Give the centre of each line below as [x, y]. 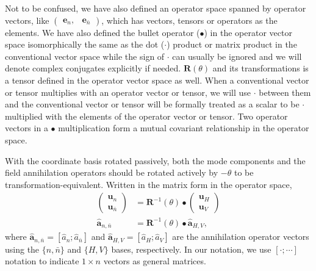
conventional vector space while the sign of [85, 56]
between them [285, 92]
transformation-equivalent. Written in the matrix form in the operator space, [149, 184]
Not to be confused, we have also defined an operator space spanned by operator [156, 8]
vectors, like [27, 20]
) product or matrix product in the [232, 44]
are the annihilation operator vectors [241, 237]
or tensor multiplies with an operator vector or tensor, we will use [128, 92]
